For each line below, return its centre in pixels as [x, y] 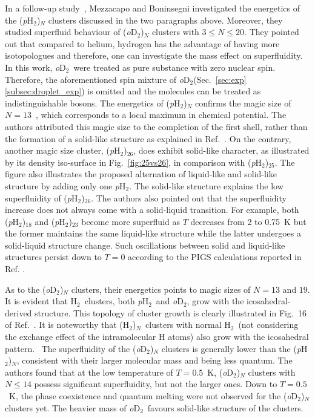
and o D [170, 301]
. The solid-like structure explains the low [206, 185]
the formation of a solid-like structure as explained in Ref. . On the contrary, [148, 138]
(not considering [268, 325]
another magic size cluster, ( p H [63, 150]
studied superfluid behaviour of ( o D [71, 32]
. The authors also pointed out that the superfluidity [189, 198]
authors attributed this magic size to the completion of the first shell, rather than [156, 126]
